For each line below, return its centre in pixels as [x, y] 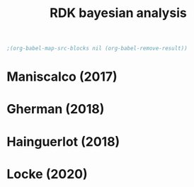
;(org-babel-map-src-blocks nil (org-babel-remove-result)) [97, 49]
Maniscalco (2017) [62, 77]
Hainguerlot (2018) [63, 141]
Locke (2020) [47, 174]
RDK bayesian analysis [118, 13]
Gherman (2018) [56, 109]
